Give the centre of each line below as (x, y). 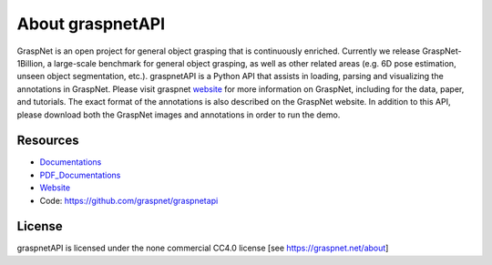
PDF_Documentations (80, 175)
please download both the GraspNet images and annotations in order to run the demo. (179, 115)
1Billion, (31, 63)
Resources (48, 141)
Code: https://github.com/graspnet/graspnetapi (129, 200)
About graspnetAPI (91, 24)
